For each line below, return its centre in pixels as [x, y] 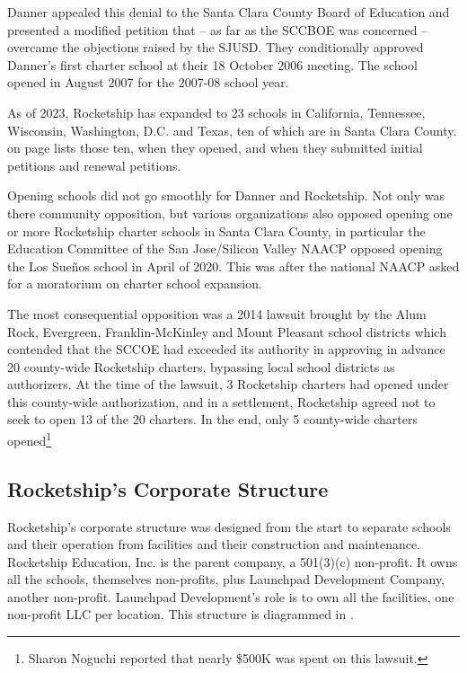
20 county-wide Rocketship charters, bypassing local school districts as [201, 366]
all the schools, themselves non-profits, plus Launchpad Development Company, [226, 579]
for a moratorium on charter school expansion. [135, 283]
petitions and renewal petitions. [94, 165]
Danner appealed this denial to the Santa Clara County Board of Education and [229, 12]
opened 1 [30, 439]
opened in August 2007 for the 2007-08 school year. [148, 82]
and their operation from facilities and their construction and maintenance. [214, 544]
